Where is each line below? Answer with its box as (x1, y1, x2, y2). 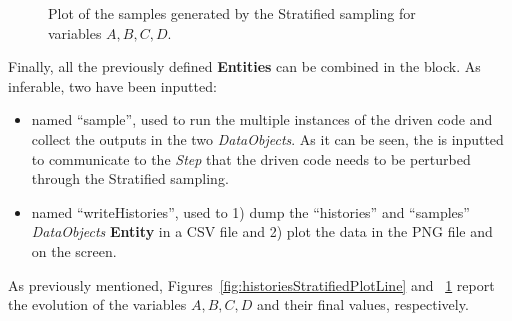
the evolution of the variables (8, 294, 187, 315)
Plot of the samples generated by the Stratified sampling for (48, 3, 416, 23)
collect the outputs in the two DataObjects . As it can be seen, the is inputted (31, 128, 504, 149)
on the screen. (31, 240, 117, 261)
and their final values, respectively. (257, 294, 469, 315)
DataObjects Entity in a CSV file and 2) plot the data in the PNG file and (31, 221, 493, 242)
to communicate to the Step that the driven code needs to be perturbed (31, 148, 471, 169)
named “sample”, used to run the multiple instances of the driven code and (31, 109, 493, 130)
